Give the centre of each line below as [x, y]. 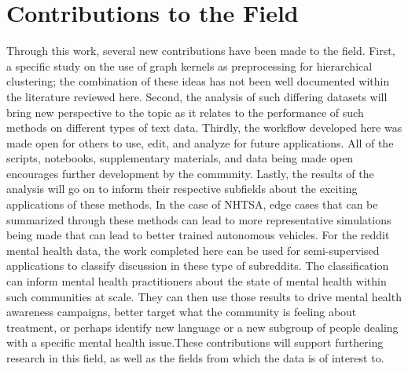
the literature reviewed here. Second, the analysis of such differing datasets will [197, 96]
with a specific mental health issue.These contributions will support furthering [195, 342]
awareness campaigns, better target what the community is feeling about [182, 312]
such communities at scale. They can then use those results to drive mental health [204, 296]
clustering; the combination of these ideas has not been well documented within [198, 81]
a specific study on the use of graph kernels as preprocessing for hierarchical [189, 65]
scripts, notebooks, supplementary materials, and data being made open [180, 158]
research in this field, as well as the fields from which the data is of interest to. [195, 358]
